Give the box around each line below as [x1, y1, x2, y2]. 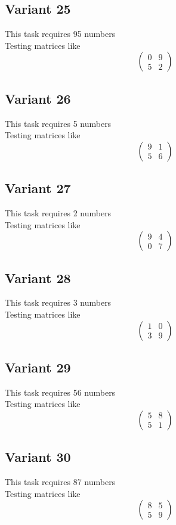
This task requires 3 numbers [5, 296, 112, 309]
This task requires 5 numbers [5, 117, 112, 129]
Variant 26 [5, 89, 71, 107]
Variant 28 [5, 268, 71, 287]
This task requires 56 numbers [5, 386, 116, 398]
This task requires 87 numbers [5, 476, 116, 488]
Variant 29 [5, 358, 71, 376]
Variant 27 [5, 179, 71, 197]
